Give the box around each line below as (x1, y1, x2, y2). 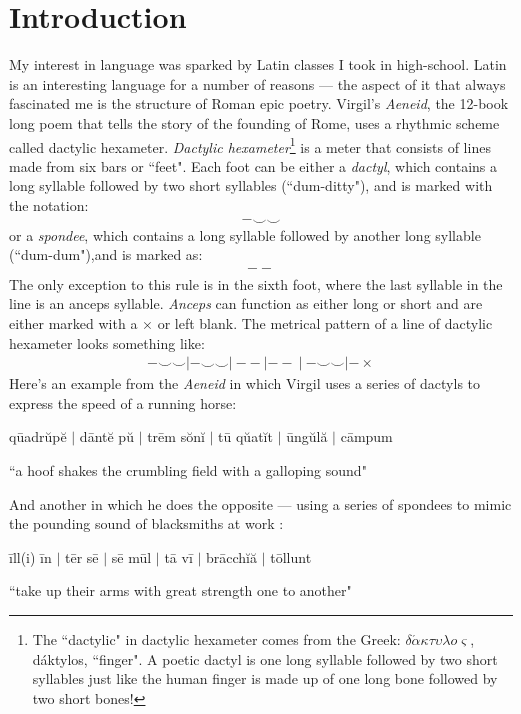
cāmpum (340, 426, 393, 447)
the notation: (9, 194, 89, 215)
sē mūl (111, 546, 152, 567)
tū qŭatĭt (218, 426, 273, 447)
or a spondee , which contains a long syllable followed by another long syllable (9, 224, 481, 245)
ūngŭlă (286, 426, 328, 447)
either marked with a (9, 312, 138, 333)
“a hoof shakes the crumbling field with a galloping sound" (9, 459, 367, 480)
